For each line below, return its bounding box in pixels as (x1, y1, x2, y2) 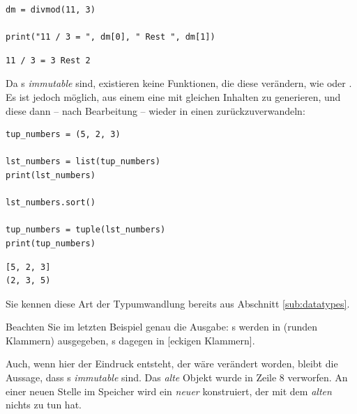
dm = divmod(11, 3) (6, 5, 96, 15)
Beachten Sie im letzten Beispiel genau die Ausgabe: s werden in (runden (6, 319, 318, 334)
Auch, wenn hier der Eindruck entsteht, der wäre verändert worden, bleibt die (6, 356, 338, 371)
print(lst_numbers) (6, 170, 96, 180)
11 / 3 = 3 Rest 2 (6, 55, 91, 65)
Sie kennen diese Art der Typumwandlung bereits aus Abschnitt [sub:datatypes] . (6, 296, 350, 310)
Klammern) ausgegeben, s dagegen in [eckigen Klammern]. (6, 333, 255, 347)
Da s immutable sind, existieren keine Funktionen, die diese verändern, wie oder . (6, 76, 352, 90)
